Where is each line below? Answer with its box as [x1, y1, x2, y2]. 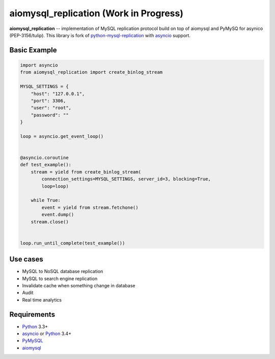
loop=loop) [41, 183, 69, 189]
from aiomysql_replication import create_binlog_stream [20, 69, 163, 75]
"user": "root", [31, 105, 71, 111]
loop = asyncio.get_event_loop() [20, 133, 104, 139]
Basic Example [9, 46, 57, 54]
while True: [31, 197, 61, 203]
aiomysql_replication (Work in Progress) [9, 8, 183, 19]
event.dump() [41, 212, 74, 218]
